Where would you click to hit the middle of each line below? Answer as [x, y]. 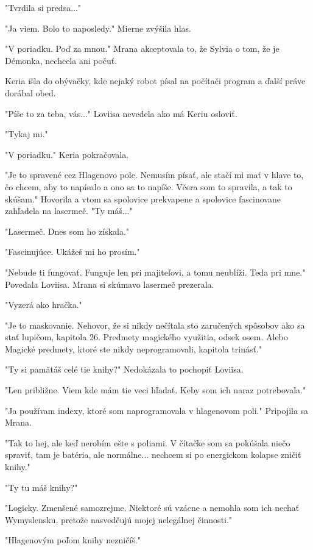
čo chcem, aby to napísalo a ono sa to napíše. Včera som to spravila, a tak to [149, 186]
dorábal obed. [30, 92]
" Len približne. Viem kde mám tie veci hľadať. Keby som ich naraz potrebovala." [156, 390]
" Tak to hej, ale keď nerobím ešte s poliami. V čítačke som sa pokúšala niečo [148, 442]
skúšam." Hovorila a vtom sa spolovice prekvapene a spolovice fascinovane [143, 198]
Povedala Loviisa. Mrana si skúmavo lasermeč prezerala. [110, 284]
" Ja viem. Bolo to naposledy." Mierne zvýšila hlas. [98, 28]
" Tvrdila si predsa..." [43, 7]
